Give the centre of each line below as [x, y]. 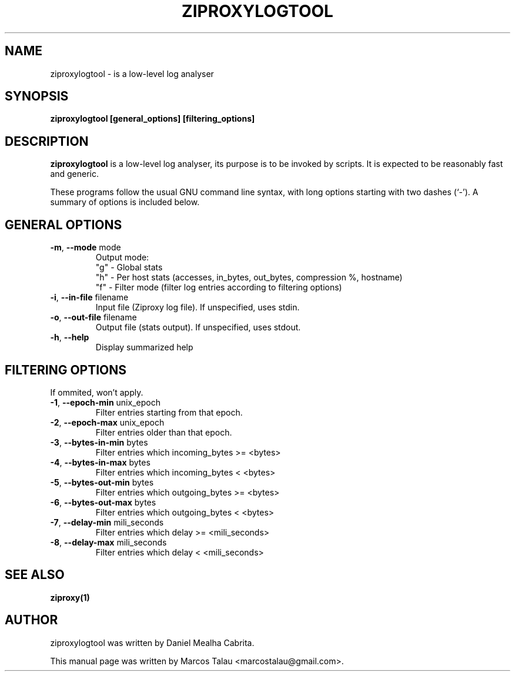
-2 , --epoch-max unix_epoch [107, 422]
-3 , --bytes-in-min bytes [99, 442]
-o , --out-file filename [93, 317]
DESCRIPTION [47, 141]
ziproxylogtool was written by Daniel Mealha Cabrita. [152, 642]
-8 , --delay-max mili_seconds [108, 542]
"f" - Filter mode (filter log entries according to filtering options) [219, 287]
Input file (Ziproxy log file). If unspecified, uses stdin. [198, 307]
